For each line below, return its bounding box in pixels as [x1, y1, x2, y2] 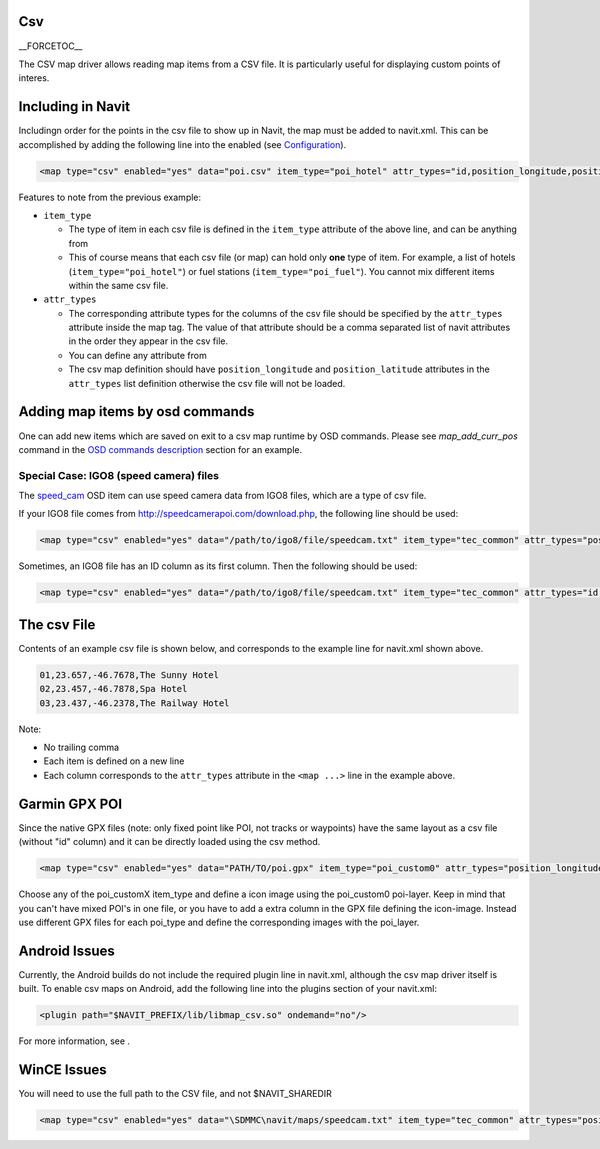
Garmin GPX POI [18, 795, 123, 812]
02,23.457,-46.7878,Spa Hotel [39, 683, 188, 695]
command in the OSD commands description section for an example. [18, 443, 303, 455]
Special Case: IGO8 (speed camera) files [18, 468, 220, 482]
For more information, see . [18, 1035, 130, 1047]
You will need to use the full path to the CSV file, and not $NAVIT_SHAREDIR [18, 1088, 332, 1100]
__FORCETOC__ [18, 40, 83, 52]
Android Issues [18, 942, 115, 959]
